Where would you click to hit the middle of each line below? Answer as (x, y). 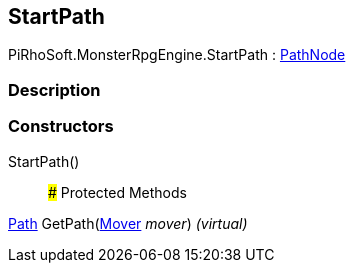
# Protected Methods (117, 192)
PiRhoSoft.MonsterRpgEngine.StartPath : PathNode (177, 55)
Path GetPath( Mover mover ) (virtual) (128, 223)
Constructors (61, 126)
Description (54, 89)
